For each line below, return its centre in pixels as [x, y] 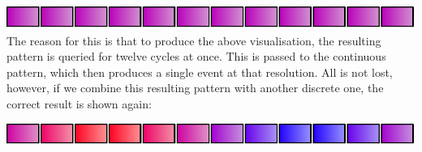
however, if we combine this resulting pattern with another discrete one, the [195, 88]
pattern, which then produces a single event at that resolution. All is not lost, [200, 72]
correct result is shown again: [79, 103]
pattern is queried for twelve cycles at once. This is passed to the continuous [196, 56]
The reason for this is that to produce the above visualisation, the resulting [194, 40]
